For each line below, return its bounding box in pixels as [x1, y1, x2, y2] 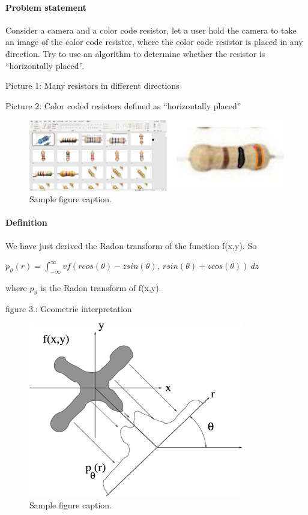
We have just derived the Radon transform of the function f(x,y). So [5, 239, 257, 251]
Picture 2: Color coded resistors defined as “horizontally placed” [5, 99, 241, 112]
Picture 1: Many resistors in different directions [5, 79, 180, 92]
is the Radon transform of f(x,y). [40, 282, 162, 294]
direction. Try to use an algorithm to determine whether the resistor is [5, 47, 265, 59]
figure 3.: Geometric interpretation [5, 302, 132, 315]
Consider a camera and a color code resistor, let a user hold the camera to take [5, 23, 297, 36]
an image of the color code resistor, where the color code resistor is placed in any [5, 35, 303, 48]
